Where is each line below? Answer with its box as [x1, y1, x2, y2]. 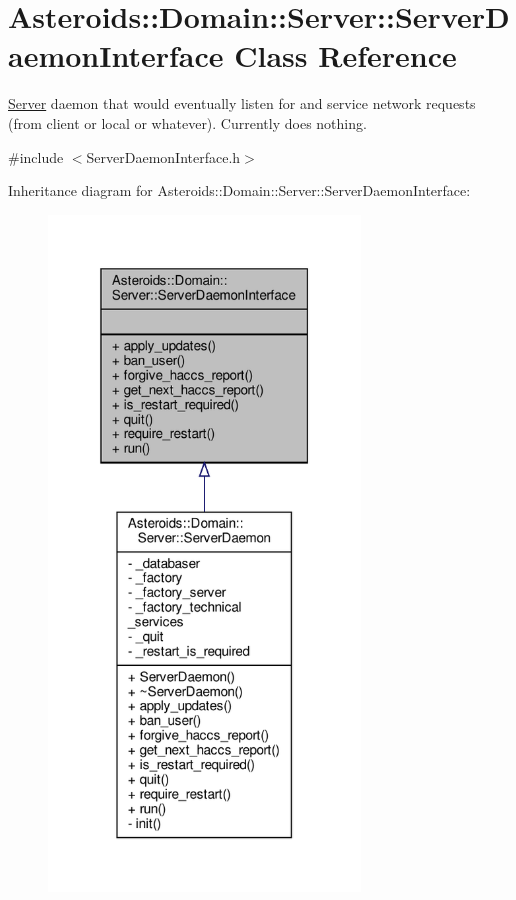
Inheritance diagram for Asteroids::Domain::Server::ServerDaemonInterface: [8, 180, 471, 201]
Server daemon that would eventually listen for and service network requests [8, 93, 476, 114]
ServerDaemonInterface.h [86, 146, 241, 167]
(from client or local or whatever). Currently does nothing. [8, 112, 367, 133]
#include [8, 146, 64, 167]
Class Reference [234, 35, 457, 76]
